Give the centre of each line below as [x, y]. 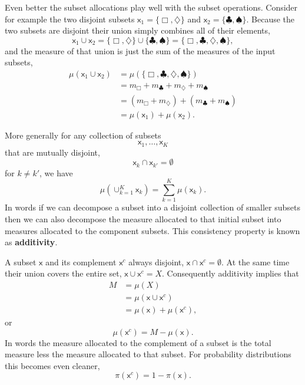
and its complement [81, 261]
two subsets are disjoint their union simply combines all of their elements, [137, 30]
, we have [56, 172]
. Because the [271, 19]
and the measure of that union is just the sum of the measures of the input [140, 50]
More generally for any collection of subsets [83, 135]
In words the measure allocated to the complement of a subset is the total [138, 342]
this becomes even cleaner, [52, 365]
